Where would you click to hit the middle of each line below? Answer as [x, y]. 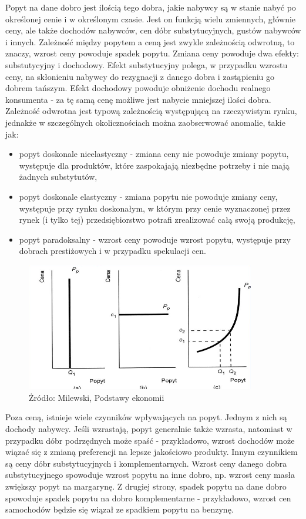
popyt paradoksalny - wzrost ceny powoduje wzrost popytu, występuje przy [155, 239]
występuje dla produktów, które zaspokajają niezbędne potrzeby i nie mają [154, 165]
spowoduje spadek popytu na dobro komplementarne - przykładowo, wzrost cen [148, 498]
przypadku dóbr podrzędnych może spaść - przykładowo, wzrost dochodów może [150, 440]
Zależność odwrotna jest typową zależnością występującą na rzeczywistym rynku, [151, 111]
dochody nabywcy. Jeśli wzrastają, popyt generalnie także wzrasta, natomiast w [149, 429]
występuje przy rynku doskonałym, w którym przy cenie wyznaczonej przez [155, 208]
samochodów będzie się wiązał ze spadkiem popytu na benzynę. [120, 509]
